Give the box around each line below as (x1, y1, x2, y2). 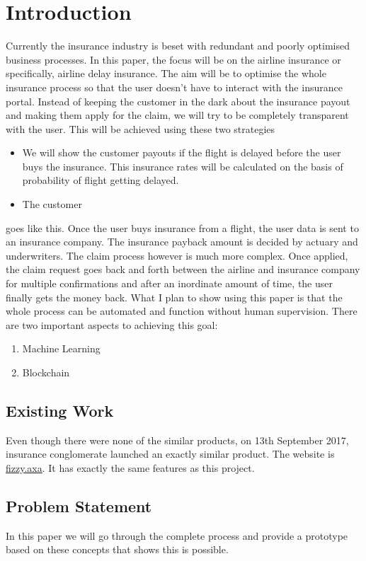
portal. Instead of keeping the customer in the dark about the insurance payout (6, 93, 350, 108)
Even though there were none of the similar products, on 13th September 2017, (6, 432, 349, 447)
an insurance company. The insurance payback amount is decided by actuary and (6, 234, 358, 249)
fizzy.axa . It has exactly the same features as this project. (6, 460, 255, 475)
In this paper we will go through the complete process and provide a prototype (6, 528, 348, 543)
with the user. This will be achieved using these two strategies (6, 121, 275, 136)
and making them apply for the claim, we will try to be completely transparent (6, 108, 349, 122)
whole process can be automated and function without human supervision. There (6, 303, 358, 318)
